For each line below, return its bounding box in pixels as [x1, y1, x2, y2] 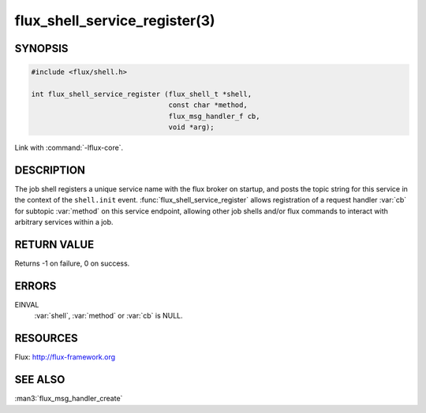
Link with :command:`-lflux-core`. [14, 143, 124, 153]
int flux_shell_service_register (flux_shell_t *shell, [31, 89, 252, 99]
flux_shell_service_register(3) [14, 12, 216, 29]
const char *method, [168, 101, 248, 110]
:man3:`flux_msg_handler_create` [14, 394, 123, 404]
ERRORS [14, 279, 57, 292]
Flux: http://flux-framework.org [14, 352, 116, 362]
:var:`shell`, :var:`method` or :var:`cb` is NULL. [34, 311, 183, 321]
